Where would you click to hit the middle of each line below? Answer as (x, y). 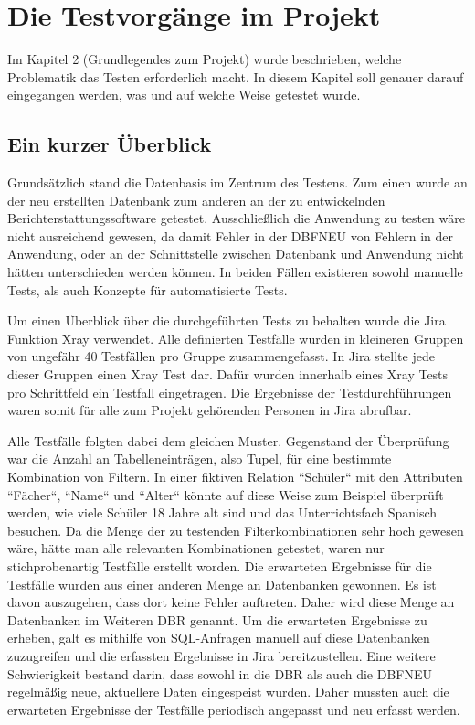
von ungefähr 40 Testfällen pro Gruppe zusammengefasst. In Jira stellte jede (221, 356)
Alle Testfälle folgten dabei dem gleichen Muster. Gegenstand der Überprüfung (228, 440)
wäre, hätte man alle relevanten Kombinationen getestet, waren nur (196, 548)
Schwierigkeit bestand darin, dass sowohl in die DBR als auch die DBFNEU (220, 673)
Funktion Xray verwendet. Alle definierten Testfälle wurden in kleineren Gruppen (236, 338)
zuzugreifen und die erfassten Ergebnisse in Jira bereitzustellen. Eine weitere (222, 655)
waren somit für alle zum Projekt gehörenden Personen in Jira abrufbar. (210, 410)
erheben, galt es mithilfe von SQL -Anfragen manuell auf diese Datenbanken (219, 638)
